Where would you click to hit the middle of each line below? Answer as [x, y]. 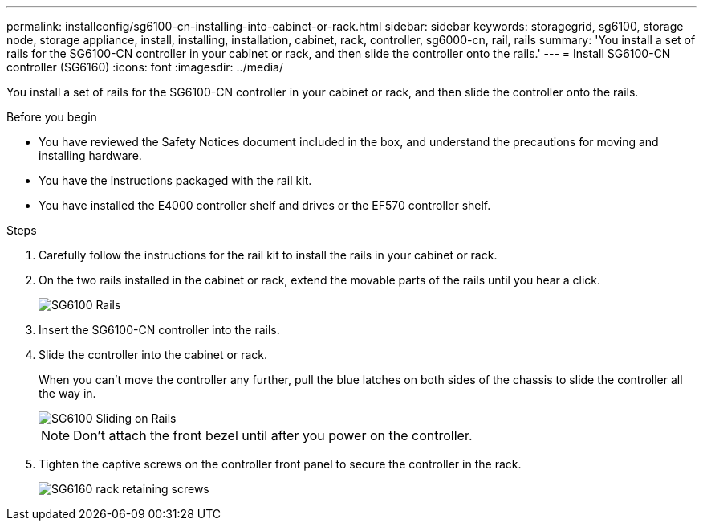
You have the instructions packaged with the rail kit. [175, 180]
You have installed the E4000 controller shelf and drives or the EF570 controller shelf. [265, 205]
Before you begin [52, 117]
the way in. [67, 393]
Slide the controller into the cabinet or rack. [153, 355]
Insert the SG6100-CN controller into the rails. [159, 330]
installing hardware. [90, 155]
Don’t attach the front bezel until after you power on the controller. [273, 435]
